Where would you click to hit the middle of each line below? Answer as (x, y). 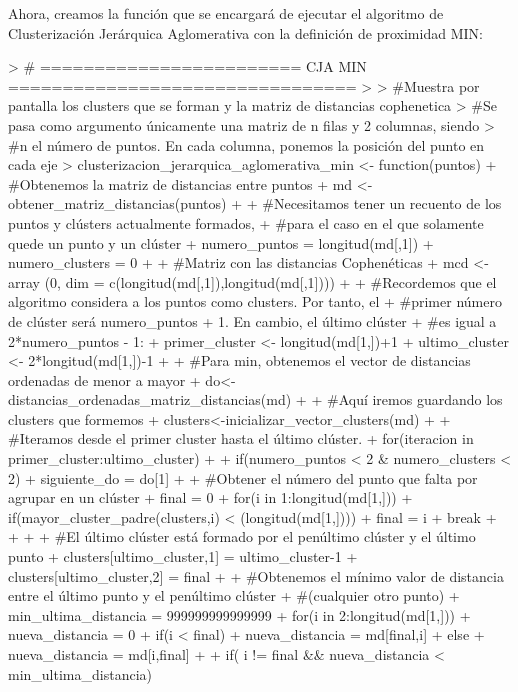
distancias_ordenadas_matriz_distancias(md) (150, 399)
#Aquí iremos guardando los (414, 399)
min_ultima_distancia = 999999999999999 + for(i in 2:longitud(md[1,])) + (239, 614)
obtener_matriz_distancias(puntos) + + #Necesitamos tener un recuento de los (255, 203)
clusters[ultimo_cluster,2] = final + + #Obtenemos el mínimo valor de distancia (256, 575)
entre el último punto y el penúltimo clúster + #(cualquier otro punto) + (234, 595)
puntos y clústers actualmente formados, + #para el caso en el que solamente (246, 222)
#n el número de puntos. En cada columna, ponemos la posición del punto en (246, 144)
